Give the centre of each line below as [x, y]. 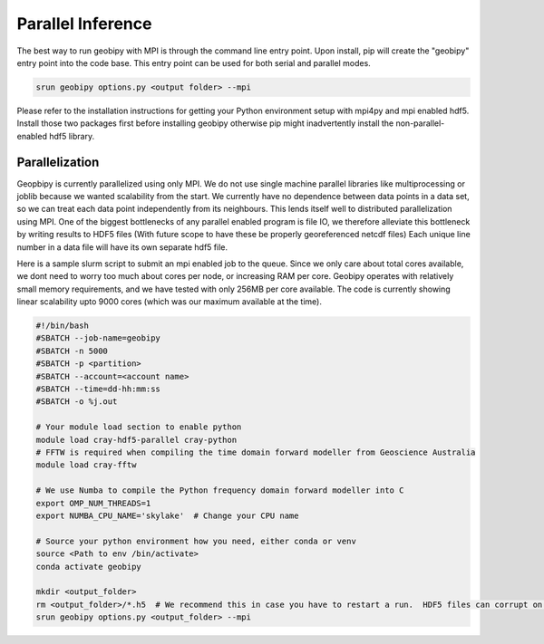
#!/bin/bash [63, 326]
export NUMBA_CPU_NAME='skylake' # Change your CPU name [167, 515]
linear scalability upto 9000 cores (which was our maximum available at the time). [169, 302]
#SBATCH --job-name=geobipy [98, 338]
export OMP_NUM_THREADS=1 [93, 503]
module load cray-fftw [86, 465]
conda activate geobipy [89, 567]
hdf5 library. [72, 136]
